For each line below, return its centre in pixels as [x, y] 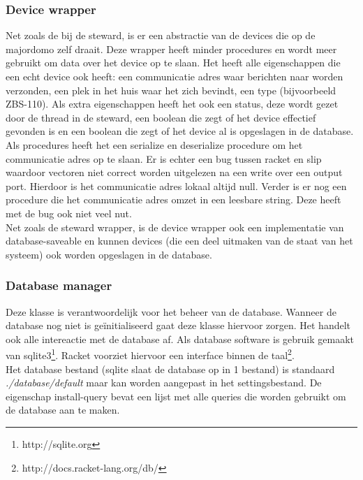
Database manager [59, 285]
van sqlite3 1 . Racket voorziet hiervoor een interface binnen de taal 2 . [150, 354]
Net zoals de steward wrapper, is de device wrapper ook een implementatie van [175, 227]
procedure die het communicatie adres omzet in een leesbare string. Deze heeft [173, 199]
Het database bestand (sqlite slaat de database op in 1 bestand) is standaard [170, 369]
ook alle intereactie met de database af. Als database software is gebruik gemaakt [180, 339]
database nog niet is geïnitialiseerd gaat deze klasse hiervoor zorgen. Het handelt [178, 325]
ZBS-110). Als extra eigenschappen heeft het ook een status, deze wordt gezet [172, 104]
